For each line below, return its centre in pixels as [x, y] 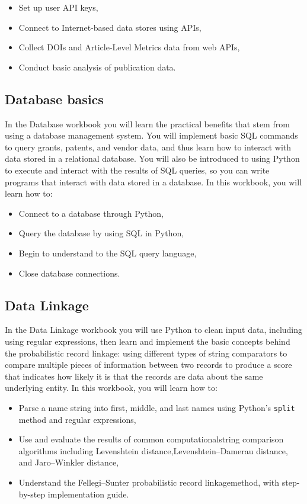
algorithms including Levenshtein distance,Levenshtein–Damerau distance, [153, 450]
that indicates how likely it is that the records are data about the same [134, 376]
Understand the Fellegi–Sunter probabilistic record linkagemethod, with [149, 482]
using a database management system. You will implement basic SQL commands [151, 135]
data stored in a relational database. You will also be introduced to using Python [152, 158]
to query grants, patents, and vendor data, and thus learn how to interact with [148, 147]
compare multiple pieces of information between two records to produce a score [148, 365]
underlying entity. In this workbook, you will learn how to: [111, 388]
